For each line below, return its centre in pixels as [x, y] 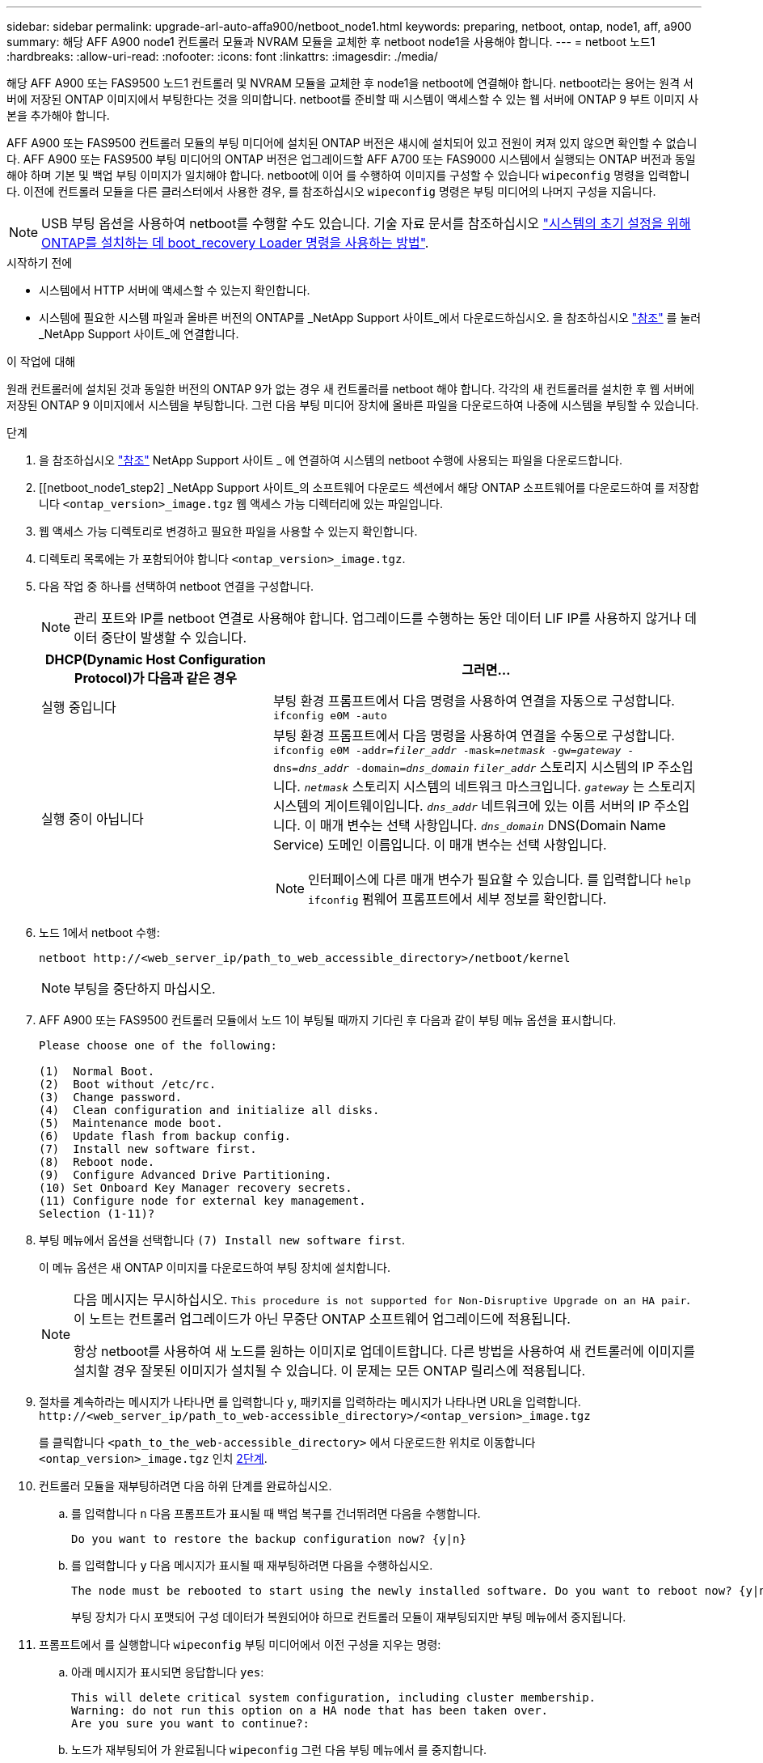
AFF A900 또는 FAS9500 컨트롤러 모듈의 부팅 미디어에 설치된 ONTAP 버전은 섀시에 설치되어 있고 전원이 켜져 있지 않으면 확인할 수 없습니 [352, 143]
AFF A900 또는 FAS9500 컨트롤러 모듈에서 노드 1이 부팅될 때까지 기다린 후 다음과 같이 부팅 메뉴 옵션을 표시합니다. [328, 1020]
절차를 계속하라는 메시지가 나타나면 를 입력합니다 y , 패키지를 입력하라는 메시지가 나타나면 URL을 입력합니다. [310, 1402]
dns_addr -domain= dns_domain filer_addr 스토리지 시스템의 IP [476, 767]
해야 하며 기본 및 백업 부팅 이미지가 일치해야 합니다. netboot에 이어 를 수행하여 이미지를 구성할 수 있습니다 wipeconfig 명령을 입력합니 [348, 175]
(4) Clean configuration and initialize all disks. [209, 1110]
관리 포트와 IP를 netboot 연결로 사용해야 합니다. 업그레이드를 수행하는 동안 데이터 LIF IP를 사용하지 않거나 [377, 618]
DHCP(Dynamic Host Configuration [156, 659]
